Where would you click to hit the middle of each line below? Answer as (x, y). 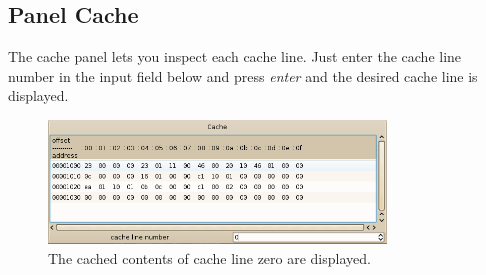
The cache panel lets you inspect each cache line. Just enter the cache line (235, 56)
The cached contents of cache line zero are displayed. (209, 257)
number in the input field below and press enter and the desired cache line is (243, 75)
